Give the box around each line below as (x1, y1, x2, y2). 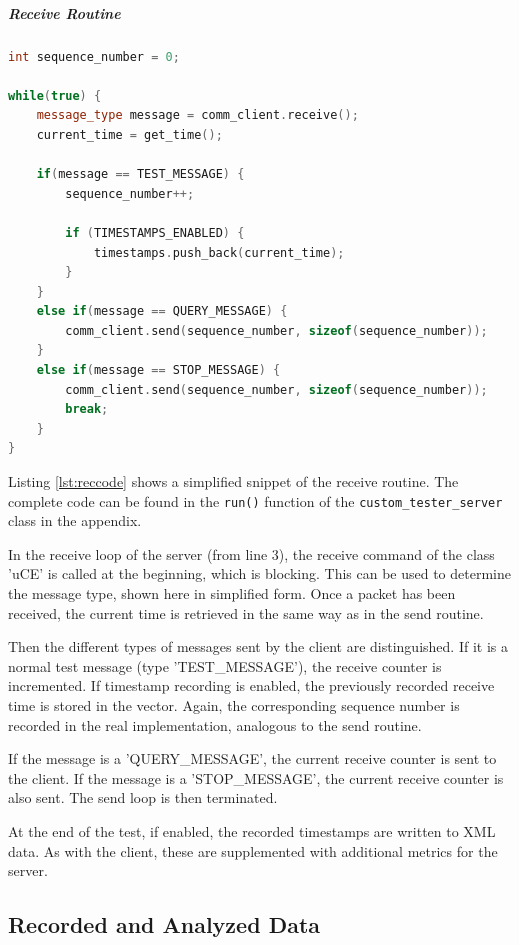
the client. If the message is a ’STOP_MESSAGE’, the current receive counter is (8, 767, 504, 788)
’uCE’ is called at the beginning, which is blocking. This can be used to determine (8, 563, 511, 584)
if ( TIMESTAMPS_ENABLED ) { (65, 225, 245, 240)
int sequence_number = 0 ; (8, 49, 180, 64)
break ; (65, 402, 109, 417)
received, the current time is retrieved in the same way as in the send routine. (8, 602, 484, 623)
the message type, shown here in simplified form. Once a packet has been (8, 583, 456, 604)
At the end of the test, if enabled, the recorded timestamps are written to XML (8, 821, 496, 841)
